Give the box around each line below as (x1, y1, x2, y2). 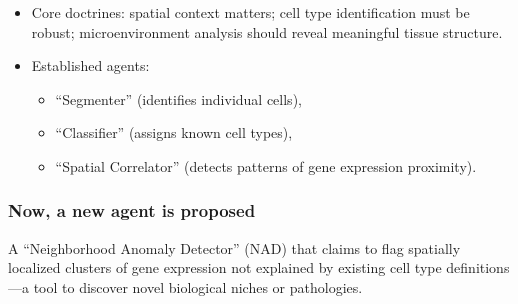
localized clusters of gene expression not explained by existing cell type (8, 257, 442, 278)
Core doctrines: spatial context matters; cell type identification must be (31, 2, 470, 22)
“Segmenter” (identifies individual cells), (55, 88, 302, 109)
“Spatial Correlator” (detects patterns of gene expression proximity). (55, 155, 477, 176)
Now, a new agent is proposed (8, 198, 256, 223)
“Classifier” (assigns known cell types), (55, 122, 293, 143)
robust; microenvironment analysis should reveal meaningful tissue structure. (31, 21, 503, 42)
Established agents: (31, 55, 150, 76)
